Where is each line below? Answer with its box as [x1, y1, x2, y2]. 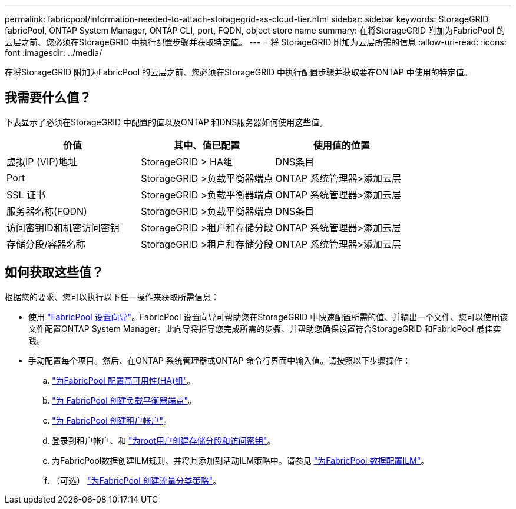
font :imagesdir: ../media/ [5, 48, 102, 58]
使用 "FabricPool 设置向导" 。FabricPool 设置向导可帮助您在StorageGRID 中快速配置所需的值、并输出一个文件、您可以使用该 [28, 311, 508, 322]
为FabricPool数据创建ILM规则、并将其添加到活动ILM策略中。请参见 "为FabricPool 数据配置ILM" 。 [52, 455, 429, 465]
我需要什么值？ [5, 90, 91, 105]
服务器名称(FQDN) [6, 205, 87, 217]
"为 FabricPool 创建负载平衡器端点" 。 [52, 395, 197, 405]
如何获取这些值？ [5, 265, 104, 280]
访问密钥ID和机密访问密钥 [6, 221, 120, 234]
